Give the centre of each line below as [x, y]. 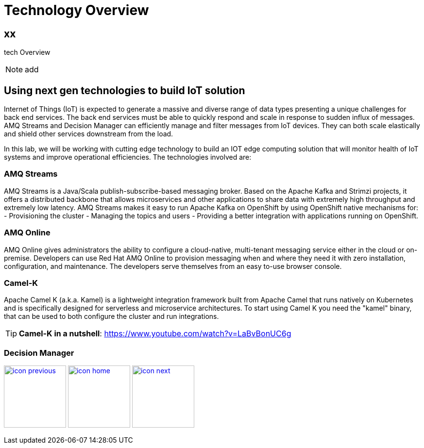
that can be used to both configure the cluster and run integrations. [111, 316]
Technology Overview [76, 10]
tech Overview [27, 52]
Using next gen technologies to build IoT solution [125, 90]
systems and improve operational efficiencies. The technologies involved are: [128, 157]
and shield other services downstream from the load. [89, 134]
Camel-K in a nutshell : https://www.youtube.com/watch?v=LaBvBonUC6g [155, 334]
